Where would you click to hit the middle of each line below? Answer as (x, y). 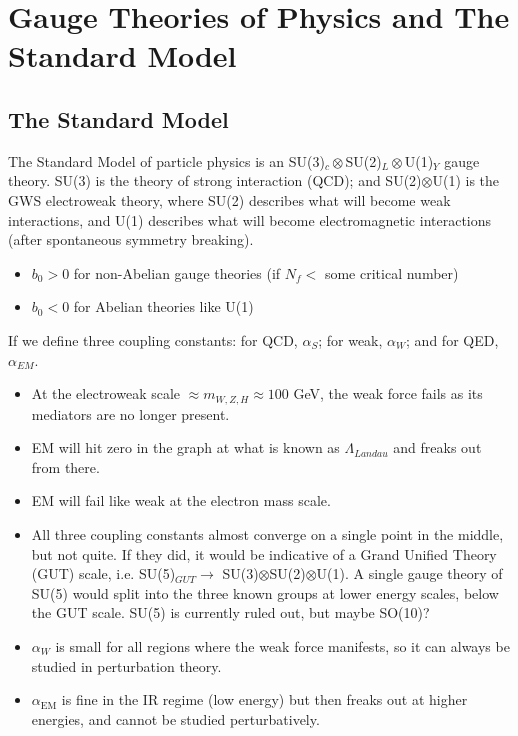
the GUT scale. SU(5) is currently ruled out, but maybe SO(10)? (230, 612)
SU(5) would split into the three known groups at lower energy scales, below (265, 592)
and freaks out (437, 447)
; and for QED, (452, 339)
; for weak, (350, 339)
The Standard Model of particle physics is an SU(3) (166, 160)
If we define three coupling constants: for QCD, (153, 339)
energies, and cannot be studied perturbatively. (175, 718)
